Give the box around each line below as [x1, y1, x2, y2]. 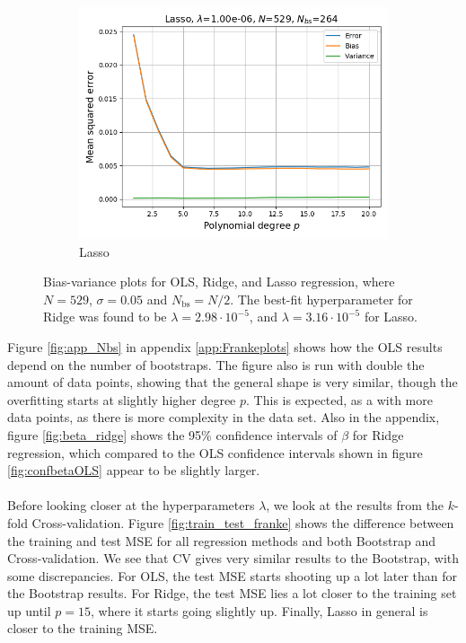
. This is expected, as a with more [246, 390, 433, 409]
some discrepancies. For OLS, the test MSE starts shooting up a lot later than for [7, 566, 458, 585]
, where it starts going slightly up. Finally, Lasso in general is [91, 601, 428, 620]
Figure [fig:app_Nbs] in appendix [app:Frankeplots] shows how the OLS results [7, 337, 443, 356]
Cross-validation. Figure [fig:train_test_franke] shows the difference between [31, 513, 454, 532]
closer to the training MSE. [7, 619, 158, 638]
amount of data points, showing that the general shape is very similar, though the [7, 373, 458, 392]
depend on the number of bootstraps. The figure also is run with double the [7, 355, 425, 374]
